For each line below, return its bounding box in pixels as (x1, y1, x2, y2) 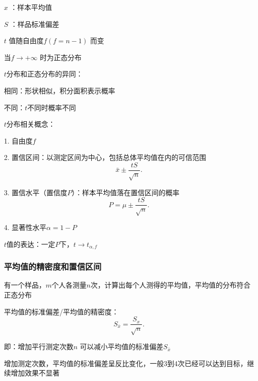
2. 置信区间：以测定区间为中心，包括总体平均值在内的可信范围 (4, 152, 206, 162)
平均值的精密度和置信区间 (4, 260, 102, 273)
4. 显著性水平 (4, 222, 47, 232)
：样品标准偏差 (10, 18, 60, 29)
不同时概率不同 (27, 102, 76, 112)
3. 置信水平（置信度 (4, 187, 67, 197)
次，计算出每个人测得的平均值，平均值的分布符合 (90, 280, 251, 290)
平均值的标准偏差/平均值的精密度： (4, 306, 119, 316)
